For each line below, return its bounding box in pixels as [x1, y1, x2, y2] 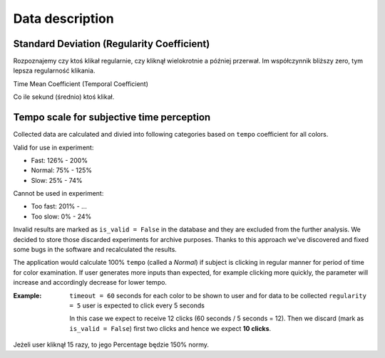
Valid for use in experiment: [13, 143, 94, 152]
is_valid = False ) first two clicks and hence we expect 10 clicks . [69, 324, 272, 332]
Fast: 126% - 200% [31, 156, 88, 164]
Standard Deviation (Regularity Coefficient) [13, 38, 210, 50]
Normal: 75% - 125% [31, 166, 93, 174]
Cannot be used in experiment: [13, 189, 104, 198]
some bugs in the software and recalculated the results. [13, 246, 178, 254]
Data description [13, 11, 114, 26]
